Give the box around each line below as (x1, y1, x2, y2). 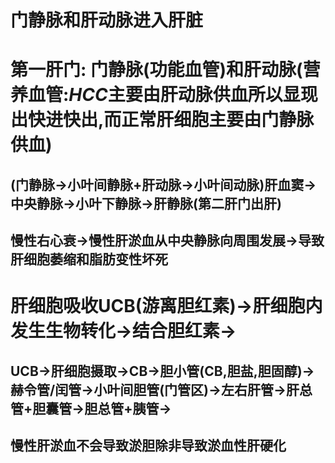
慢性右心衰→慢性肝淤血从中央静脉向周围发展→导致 (10, 232, 325, 250)
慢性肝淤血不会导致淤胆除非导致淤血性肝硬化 (10, 437, 287, 455)
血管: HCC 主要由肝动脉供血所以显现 (28, 84, 318, 106)
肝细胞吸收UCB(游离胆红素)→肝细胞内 (10, 295, 323, 318)
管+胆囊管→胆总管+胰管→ (10, 400, 172, 417)
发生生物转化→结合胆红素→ (10, 320, 237, 343)
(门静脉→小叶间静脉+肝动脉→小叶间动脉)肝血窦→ (10, 176, 317, 193)
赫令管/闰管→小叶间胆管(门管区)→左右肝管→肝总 (10, 381, 313, 398)
